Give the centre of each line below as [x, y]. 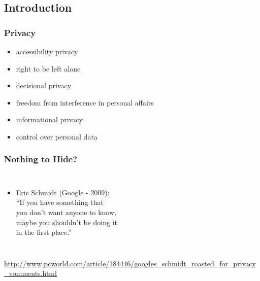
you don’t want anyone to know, [66, 212]
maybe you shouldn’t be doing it [67, 222]
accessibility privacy [47, 51]
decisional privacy [44, 85]
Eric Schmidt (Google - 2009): [63, 192]
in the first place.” [44, 232]
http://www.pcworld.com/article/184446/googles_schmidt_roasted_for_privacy [130, 263]
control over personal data [57, 136]
